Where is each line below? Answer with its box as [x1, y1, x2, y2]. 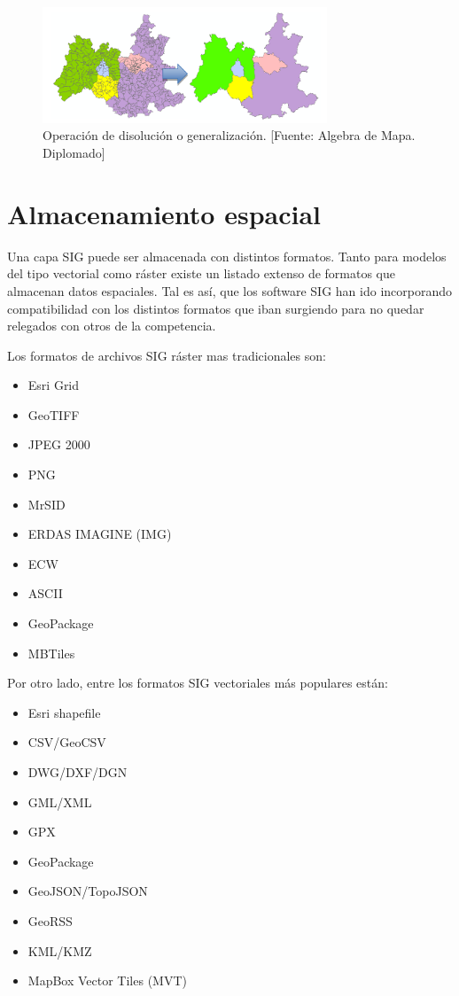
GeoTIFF [27, 405, 80, 424]
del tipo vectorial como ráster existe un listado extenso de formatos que [7, 264, 396, 283]
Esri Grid [27, 376, 80, 394]
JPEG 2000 [27, 435, 90, 454]
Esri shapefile [27, 703, 101, 721]
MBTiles [27, 643, 75, 662]
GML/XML [27, 792, 92, 811]
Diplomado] [43, 144, 105, 162]
